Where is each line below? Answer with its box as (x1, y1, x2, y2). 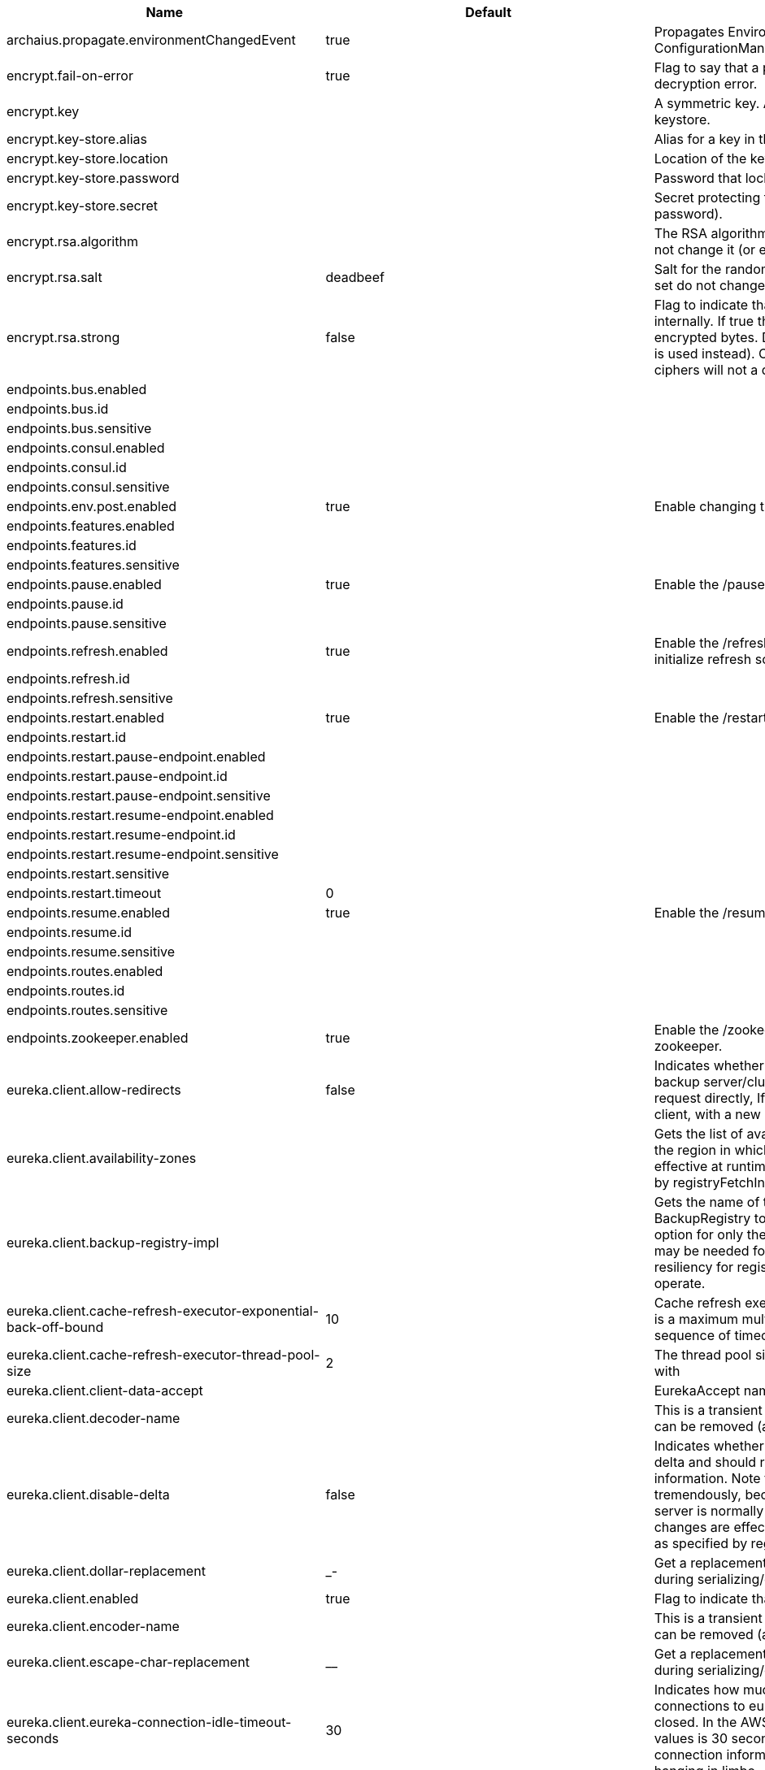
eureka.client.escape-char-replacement (7, 1654, 250, 1670)
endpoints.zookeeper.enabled (7, 1030, 189, 1046)
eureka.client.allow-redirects (7, 1082, 181, 1098)
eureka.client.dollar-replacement (7, 1563, 206, 1579)
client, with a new (654, 1106, 761, 1122)
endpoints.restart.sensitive (7, 865, 170, 882)
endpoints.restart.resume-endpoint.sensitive (7, 846, 279, 862)
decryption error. (654, 76, 758, 92)
